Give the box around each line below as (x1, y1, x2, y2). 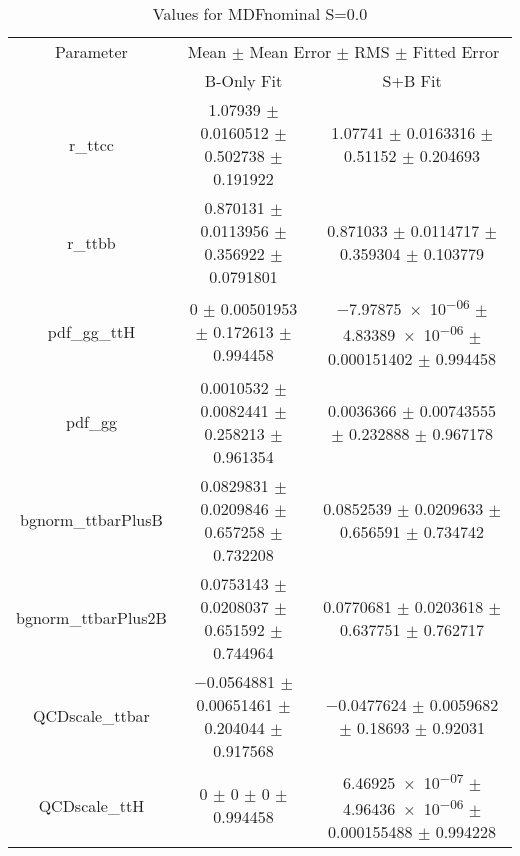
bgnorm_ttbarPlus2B (16, 606, 167, 630)
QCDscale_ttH (38, 793, 145, 817)
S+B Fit (382, 69, 442, 92)
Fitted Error (412, 40, 500, 63)
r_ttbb (67, 230, 116, 254)
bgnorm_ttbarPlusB (20, 508, 163, 532)
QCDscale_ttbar (33, 704, 150, 728)
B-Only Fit (204, 69, 283, 92)
